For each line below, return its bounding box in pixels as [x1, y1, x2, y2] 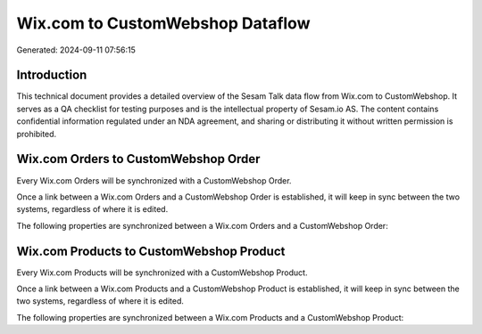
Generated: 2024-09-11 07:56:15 [16, 45, 136, 55]
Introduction [16, 68, 87, 83]
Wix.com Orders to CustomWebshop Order [16, 151, 261, 167]
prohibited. [16, 128, 57, 139]
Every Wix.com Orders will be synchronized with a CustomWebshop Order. [16, 175, 292, 186]
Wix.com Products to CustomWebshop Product [16, 243, 286, 258]
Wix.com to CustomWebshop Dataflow [16, 13, 311, 33]
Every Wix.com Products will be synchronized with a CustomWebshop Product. [16, 267, 308, 278]
